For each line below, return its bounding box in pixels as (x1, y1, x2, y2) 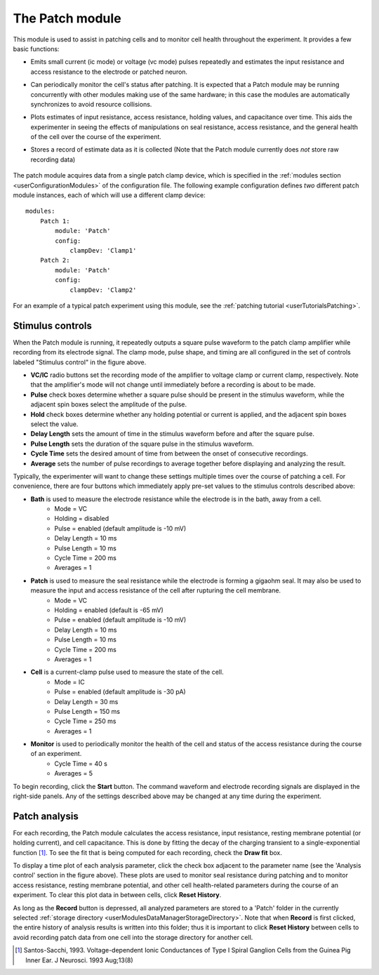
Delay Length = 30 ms (54, 697, 119, 705)
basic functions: (13, 44, 60, 53)
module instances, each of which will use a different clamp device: (13, 191, 206, 199)
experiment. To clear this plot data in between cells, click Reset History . (13, 891, 222, 899)
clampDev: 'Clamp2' (69, 286, 137, 294)
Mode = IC (54, 677, 85, 686)
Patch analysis (13, 810, 79, 822)
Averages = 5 (54, 769, 93, 778)
